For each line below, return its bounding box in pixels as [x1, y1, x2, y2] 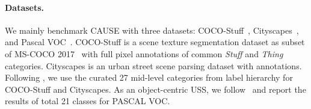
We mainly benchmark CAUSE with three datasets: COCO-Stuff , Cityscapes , [5, 23, 299, 36]
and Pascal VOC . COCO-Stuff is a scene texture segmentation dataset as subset [5, 36, 305, 48]
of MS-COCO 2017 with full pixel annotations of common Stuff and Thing [5, 47, 283, 60]
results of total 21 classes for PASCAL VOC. [5, 95, 170, 107]
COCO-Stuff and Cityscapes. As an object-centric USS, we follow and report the [5, 83, 306, 95]
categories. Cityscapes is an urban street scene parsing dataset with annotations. [5, 59, 302, 72]
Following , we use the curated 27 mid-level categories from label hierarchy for [5, 71, 293, 84]
